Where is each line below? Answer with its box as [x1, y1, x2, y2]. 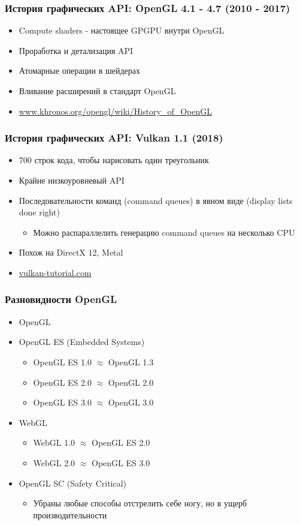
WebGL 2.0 [33, 456, 75, 469]
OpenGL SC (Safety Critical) [19, 476, 127, 489]
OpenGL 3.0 [108, 396, 154, 409]
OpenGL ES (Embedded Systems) [19, 335, 145, 348]
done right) [19, 206, 60, 218]
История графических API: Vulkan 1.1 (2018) [5, 130, 223, 145]
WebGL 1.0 [33, 436, 75, 449]
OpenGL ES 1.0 [33, 355, 92, 368]
